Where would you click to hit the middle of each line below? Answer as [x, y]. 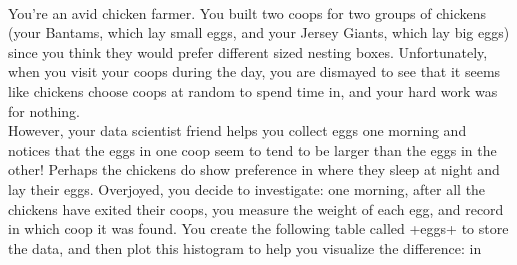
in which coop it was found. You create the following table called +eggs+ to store [258, 228]
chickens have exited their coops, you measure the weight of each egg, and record [256, 208]
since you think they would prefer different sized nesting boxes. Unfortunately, [248, 51]
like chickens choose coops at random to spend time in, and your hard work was [253, 90]
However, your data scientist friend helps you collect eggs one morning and [237, 130]
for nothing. [44, 110]
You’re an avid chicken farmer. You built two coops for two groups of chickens [247, 12]
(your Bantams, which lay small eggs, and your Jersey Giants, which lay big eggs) [259, 32]
